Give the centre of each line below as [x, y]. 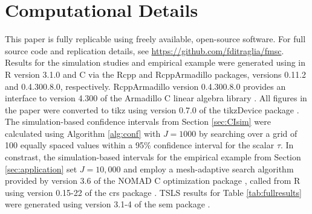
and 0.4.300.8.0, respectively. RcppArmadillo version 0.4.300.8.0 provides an [145, 86]
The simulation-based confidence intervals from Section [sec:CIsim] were [138, 121]
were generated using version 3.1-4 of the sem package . [108, 204]
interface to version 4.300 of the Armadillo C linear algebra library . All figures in [156, 98]
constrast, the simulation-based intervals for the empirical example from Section [153, 157]
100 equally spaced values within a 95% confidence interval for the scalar [140, 145]
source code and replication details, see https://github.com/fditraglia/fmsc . [145, 50]
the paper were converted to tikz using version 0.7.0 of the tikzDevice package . [152, 109]
